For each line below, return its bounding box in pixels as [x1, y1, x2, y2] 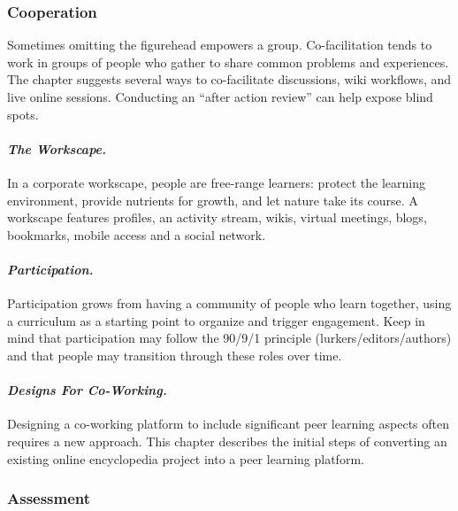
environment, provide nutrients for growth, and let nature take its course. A [7, 190, 418, 209]
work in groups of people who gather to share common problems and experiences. [7, 52, 449, 71]
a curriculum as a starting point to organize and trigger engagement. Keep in [7, 311, 425, 329]
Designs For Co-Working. [7, 381, 167, 399]
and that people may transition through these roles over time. [7, 345, 342, 364]
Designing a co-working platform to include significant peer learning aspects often [7, 414, 450, 433]
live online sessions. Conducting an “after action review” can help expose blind [7, 88, 433, 105]
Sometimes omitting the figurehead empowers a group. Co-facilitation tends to [7, 35, 432, 54]
